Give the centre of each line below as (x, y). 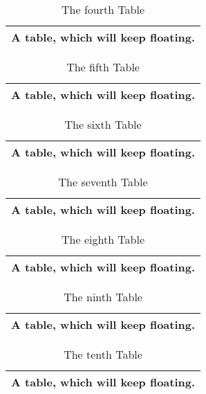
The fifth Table (103, 67)
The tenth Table (103, 354)
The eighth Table (103, 239)
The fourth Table (103, 9)
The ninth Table (103, 297)
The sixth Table (103, 124)
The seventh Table (103, 182)
